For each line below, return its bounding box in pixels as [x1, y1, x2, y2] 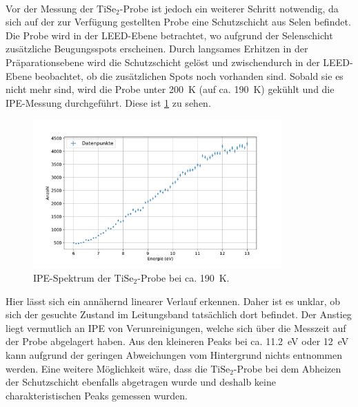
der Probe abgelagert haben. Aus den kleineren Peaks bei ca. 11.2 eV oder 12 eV [6, 334, 349, 348]
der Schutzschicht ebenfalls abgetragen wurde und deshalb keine [6, 375, 276, 389]
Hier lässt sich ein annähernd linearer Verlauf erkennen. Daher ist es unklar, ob [6, 293, 341, 308]
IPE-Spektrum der [33, 271, 111, 285]
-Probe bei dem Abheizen [233, 361, 341, 375]
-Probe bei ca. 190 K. [137, 271, 230, 285]
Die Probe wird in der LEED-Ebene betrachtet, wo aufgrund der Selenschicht [6, 28, 333, 42]
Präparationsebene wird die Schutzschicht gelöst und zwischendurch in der [6, 54, 320, 69]
